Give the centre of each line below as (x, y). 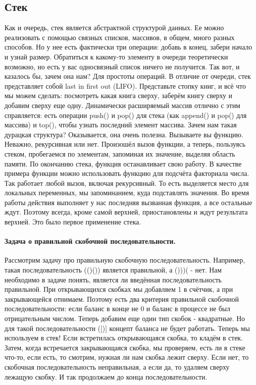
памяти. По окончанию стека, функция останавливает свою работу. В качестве (123, 163)
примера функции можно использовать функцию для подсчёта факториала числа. (127, 173)
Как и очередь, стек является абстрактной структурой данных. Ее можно (114, 27)
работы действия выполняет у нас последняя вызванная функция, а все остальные (128, 202)
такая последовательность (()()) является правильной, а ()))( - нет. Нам (113, 270)
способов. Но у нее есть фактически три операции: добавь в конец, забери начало (128, 47)
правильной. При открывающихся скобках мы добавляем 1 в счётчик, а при (119, 289)
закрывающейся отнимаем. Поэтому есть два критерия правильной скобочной (122, 299)
